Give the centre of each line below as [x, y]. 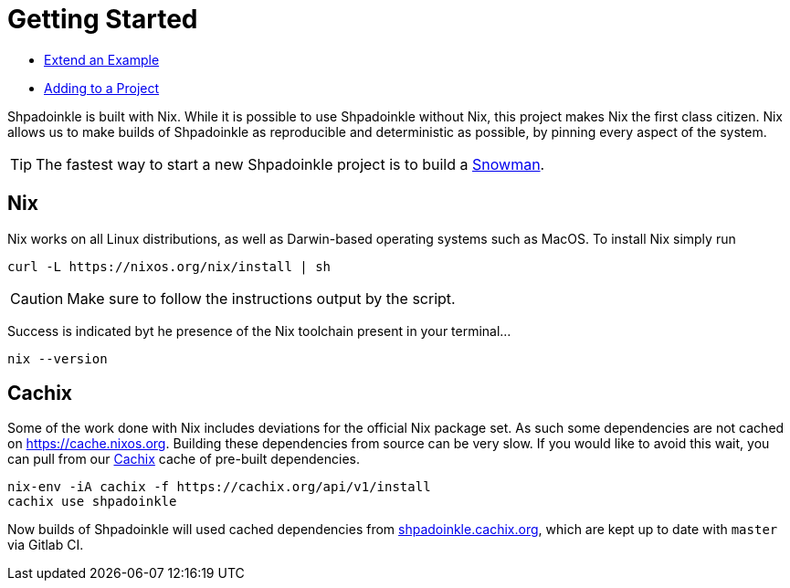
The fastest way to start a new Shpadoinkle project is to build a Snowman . [290, 164]
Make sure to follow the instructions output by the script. [261, 298]
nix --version [58, 358]
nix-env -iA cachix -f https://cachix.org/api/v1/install [219, 487]
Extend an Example [102, 59]
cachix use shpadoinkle [92, 502]
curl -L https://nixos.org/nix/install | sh [169, 266]
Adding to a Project [102, 88]
